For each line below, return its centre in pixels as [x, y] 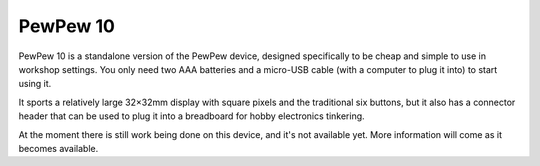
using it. [35, 84]
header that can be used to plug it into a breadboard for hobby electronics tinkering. [191, 116]
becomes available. [58, 148]
